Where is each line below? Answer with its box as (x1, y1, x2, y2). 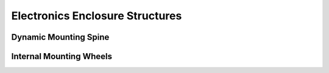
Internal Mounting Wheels (11, 51, 113, 62)
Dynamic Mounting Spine (11, 32, 110, 42)
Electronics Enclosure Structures (11, 9, 182, 22)
